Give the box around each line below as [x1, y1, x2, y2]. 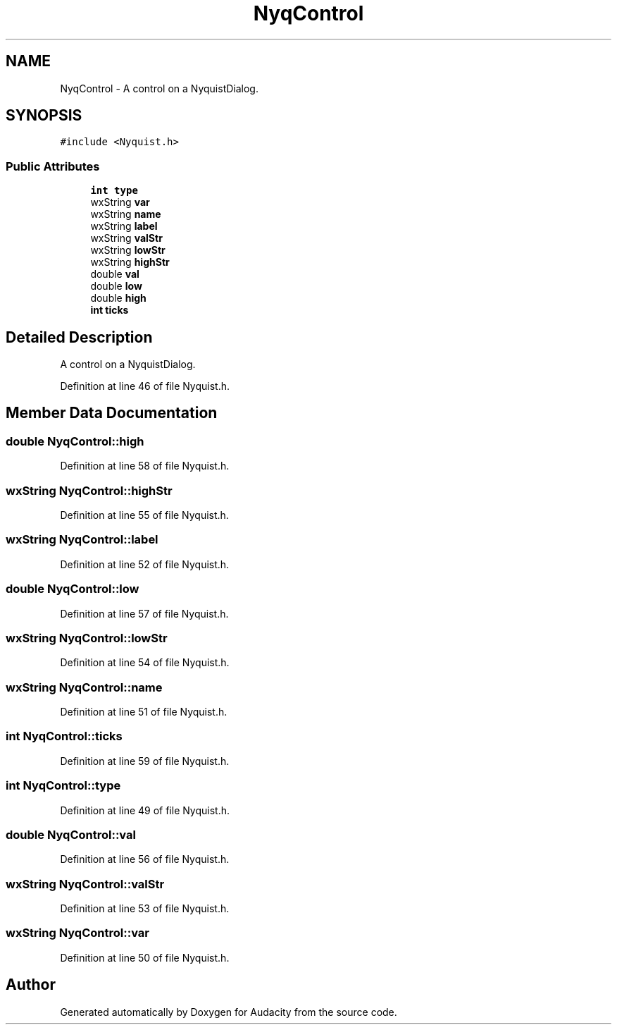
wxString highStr [90, 256, 170, 269]
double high [90, 292, 147, 305]
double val [90, 268, 139, 281]
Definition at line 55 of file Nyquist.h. [60, 509, 229, 521]
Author [6, 976, 56, 994]
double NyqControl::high [6, 434, 144, 448]
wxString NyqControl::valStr [6, 876, 165, 891]
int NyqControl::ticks [6, 729, 123, 744]
